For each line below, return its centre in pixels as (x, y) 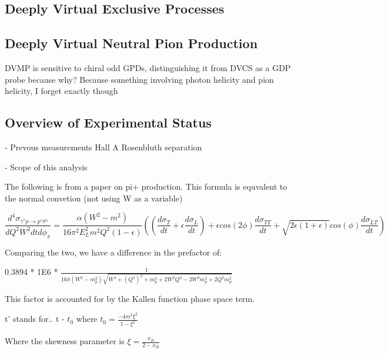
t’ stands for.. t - (35, 319)
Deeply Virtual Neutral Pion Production (131, 43)
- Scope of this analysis (46, 167)
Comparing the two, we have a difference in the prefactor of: (113, 252)
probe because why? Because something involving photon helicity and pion (139, 79)
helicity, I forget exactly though (61, 91)
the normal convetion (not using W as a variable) (94, 198)
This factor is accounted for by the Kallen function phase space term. (130, 298)
